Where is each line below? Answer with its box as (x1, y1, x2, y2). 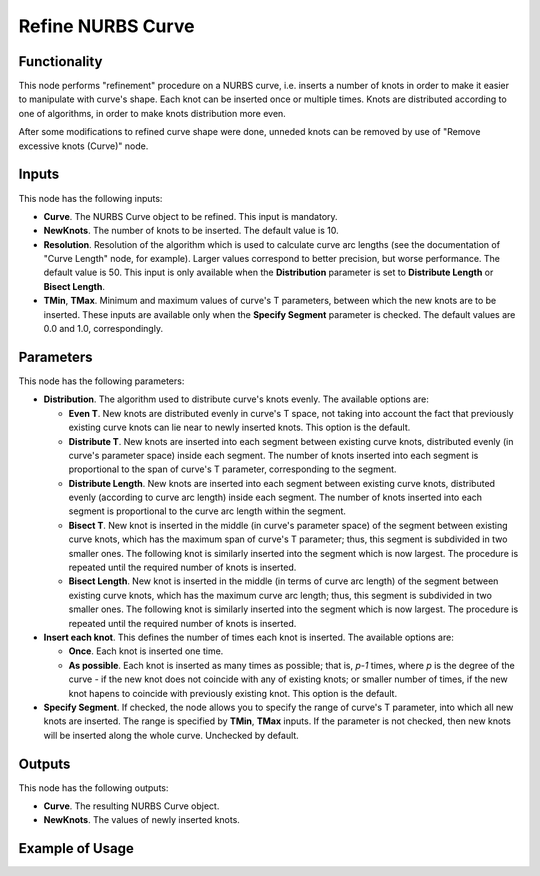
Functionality (18, 53, 103, 70)
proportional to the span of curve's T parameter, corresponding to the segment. (68, 463, 397, 475)
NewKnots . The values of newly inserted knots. (43, 814, 240, 826)
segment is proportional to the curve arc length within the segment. (68, 505, 347, 517)
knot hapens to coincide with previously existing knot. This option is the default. (68, 687, 398, 699)
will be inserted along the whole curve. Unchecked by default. (43, 729, 299, 741)
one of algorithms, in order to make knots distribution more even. (18, 107, 287, 119)
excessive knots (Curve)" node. (18, 140, 149, 152)
